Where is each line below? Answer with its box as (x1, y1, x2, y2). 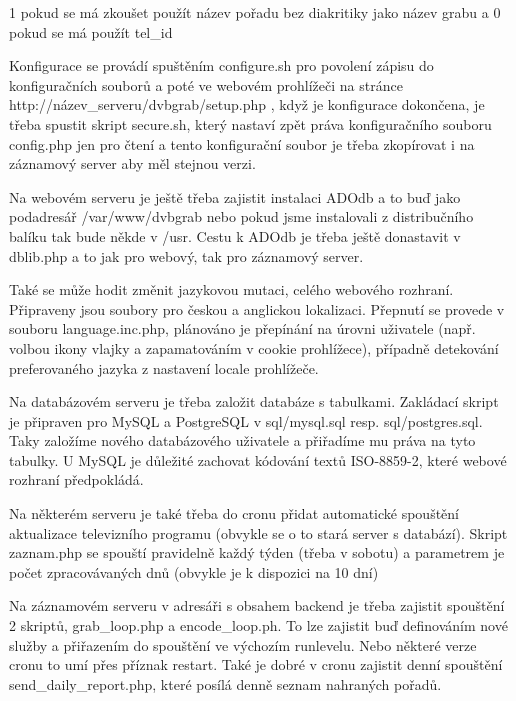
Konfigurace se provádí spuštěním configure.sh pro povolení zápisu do (9, 55, 434, 76)
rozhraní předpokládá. (9, 469, 144, 490)
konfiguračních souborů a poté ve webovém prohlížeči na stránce (9, 74, 403, 95)
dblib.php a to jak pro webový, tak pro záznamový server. (9, 245, 364, 266)
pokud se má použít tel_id (9, 21, 173, 42)
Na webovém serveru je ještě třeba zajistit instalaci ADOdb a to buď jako (9, 186, 461, 207)
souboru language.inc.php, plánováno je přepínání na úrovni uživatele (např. (9, 318, 476, 339)
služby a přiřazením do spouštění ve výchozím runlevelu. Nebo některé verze (9, 634, 477, 655)
